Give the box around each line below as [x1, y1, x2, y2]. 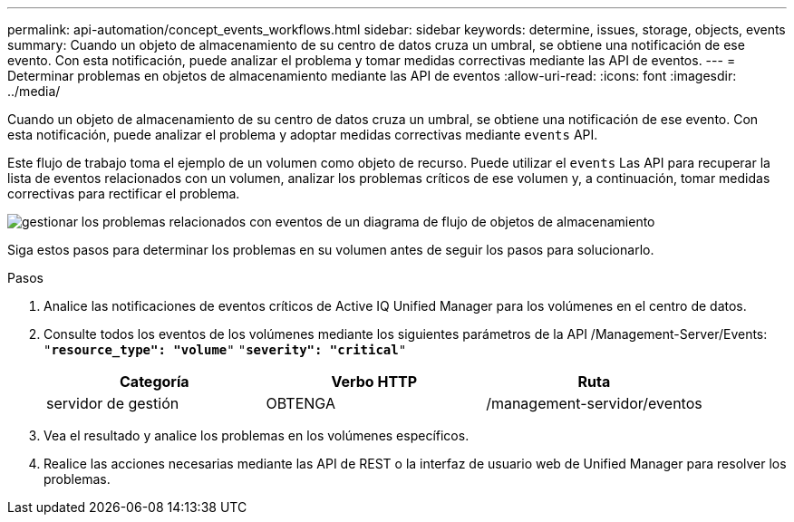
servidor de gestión [46, 394, 179, 412]
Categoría [120, 372, 189, 391]
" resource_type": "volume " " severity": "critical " [44, 343, 407, 357]
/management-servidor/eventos [486, 394, 702, 412]
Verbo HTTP [331, 372, 418, 391]
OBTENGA [266, 394, 335, 412]
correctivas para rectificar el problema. [7, 186, 240, 201]
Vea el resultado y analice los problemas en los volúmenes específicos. [44, 428, 470, 443]
